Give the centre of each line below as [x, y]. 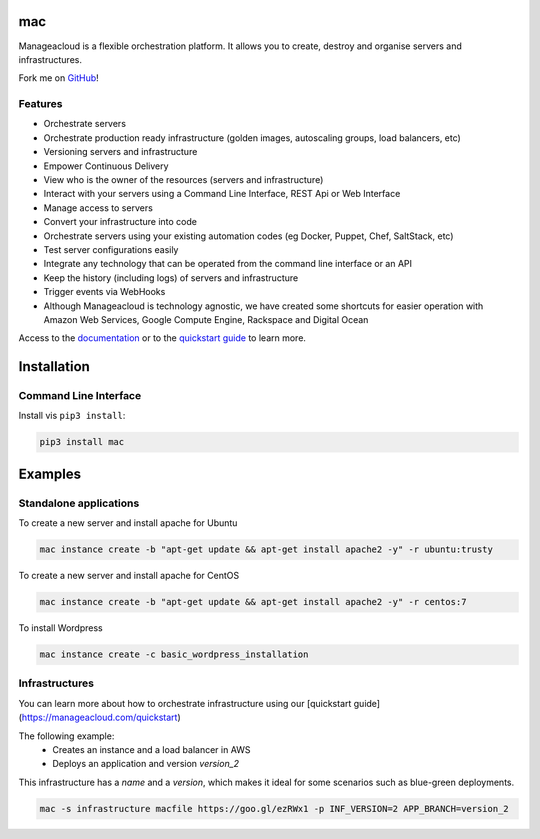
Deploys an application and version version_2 [146, 764]
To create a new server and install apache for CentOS [129, 576]
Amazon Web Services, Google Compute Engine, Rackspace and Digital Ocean [206, 319]
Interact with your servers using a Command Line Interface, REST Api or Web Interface [222, 194]
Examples [50, 473]
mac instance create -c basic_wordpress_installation [174, 654]
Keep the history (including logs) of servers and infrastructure [171, 277]
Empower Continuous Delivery [106, 166]
